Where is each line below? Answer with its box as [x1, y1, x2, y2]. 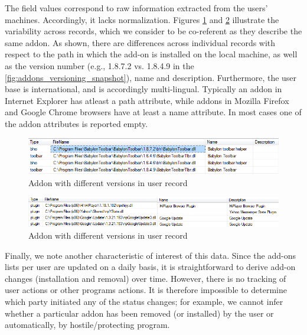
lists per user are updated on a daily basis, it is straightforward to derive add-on [5, 261, 296, 273]
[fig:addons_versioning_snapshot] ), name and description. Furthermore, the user [5, 71, 297, 83]
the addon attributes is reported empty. [5, 117, 148, 129]
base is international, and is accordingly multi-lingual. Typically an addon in [5, 83, 282, 95]
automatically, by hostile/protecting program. [5, 318, 170, 331]
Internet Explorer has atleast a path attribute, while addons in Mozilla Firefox [5, 94, 289, 106]
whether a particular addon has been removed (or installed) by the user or [5, 307, 274, 319]
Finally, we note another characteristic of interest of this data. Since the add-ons [5, 249, 296, 261]
